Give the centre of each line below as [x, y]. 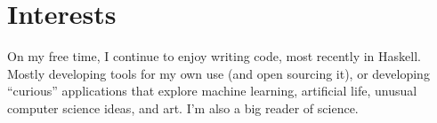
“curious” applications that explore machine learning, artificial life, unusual [212, 91]
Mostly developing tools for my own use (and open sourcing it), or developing [218, 73]
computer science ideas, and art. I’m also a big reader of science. [183, 108]
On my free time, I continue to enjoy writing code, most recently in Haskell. [214, 56]
